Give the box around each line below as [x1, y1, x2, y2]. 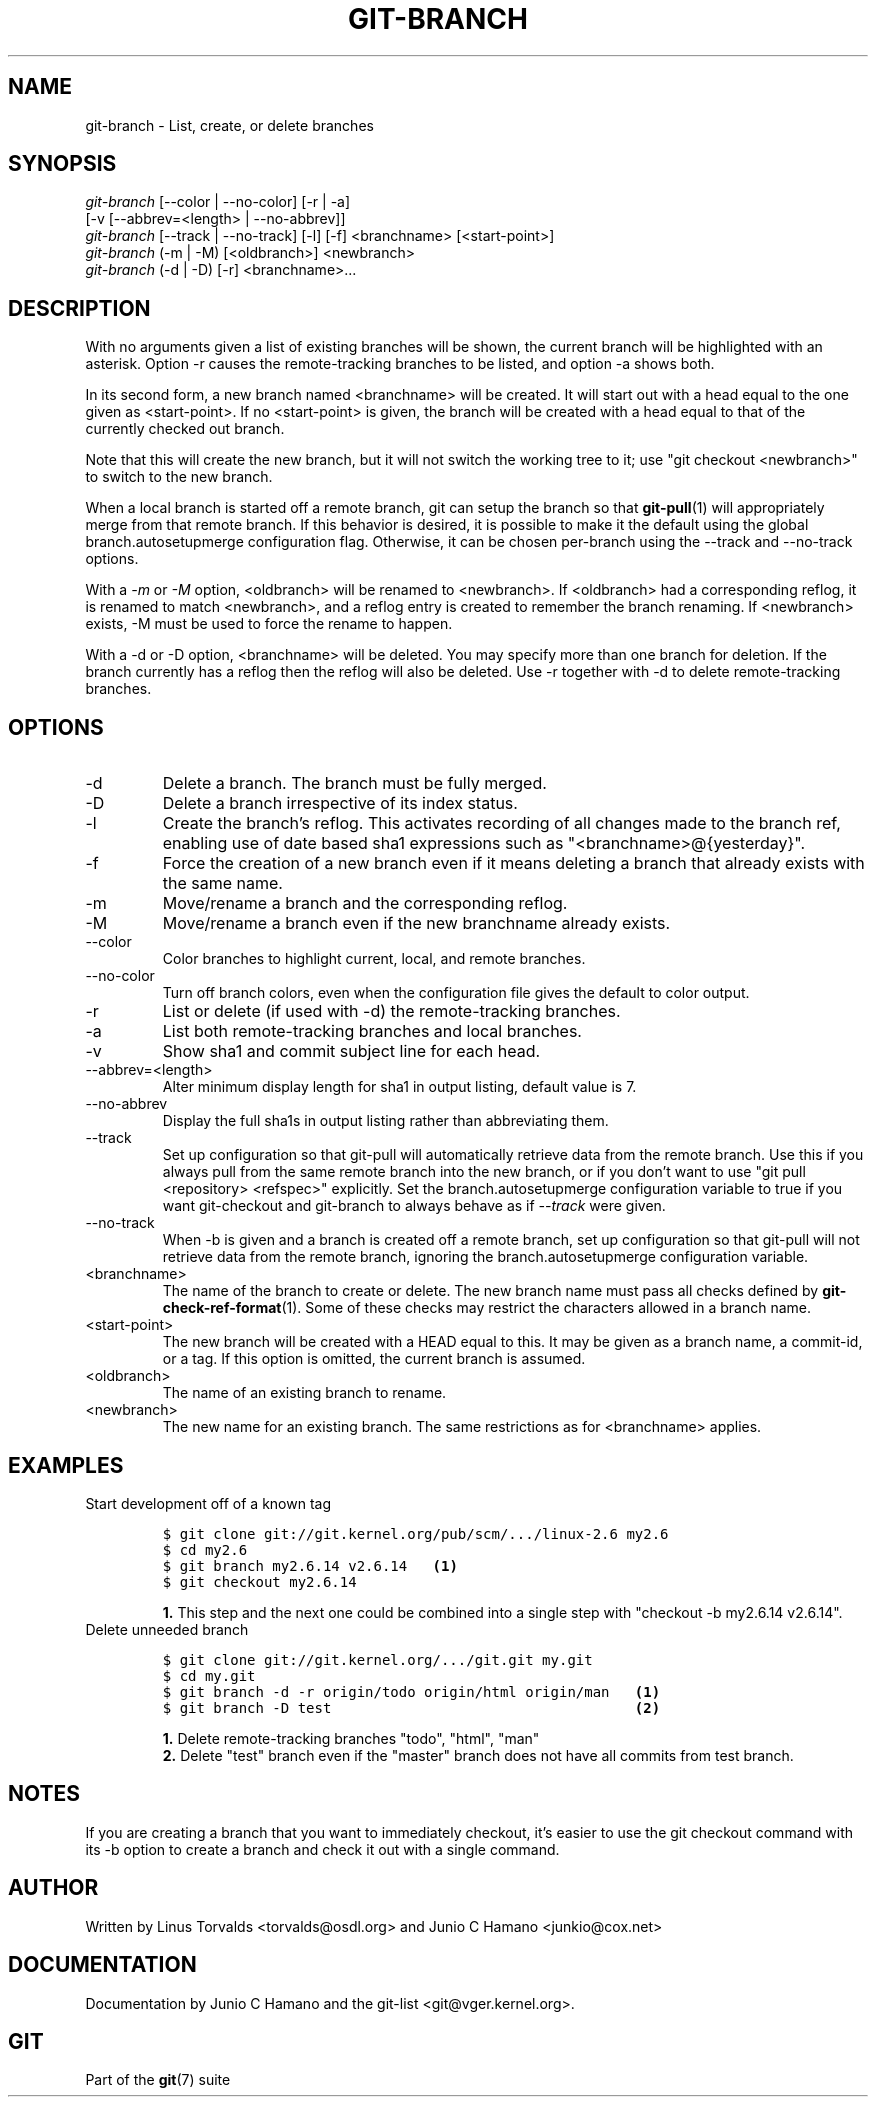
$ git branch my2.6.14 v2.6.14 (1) [162, 1557, 458, 1574]
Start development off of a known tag [85, 1494, 331, 1512]
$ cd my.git [162, 1667, 256, 1684]
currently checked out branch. [85, 420, 285, 438]
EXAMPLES [8, 1452, 124, 1478]
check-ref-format [162, 1299, 282, 1317]
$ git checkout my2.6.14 [162, 1573, 357, 1590]
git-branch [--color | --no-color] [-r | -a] [85, 193, 351, 211]
